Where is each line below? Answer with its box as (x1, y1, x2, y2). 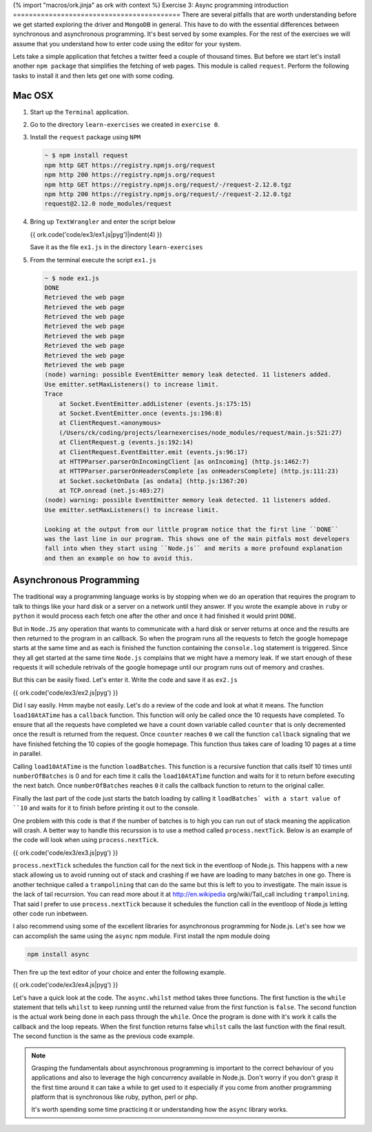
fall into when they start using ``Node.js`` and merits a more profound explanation (44, 545, 342, 552)
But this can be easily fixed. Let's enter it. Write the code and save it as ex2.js (12, 676, 238, 684)
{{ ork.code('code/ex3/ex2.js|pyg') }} (12, 688, 118, 696)
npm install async (27, 950, 90, 958)
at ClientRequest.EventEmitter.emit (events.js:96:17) (59, 448, 248, 456)
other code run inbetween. (12, 910, 89, 918)
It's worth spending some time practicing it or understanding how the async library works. (31, 1105, 289, 1114)
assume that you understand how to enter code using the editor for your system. (12, 39, 242, 48)
